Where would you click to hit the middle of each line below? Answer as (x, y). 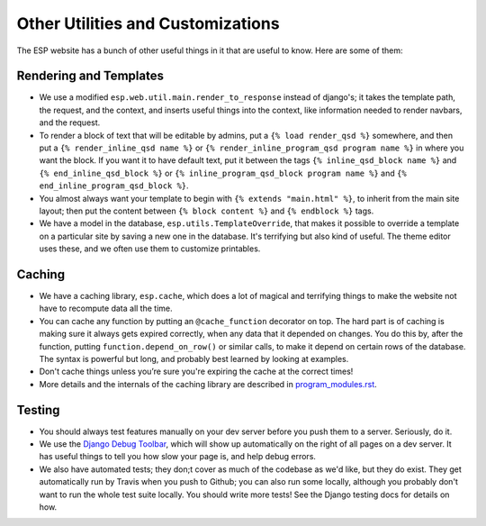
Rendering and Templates (90, 76)
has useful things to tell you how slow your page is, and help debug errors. (178, 457)
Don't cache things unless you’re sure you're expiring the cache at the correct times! (196, 372)
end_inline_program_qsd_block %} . (114, 186)
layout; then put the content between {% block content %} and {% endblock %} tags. (207, 211)
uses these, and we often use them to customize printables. (150, 249)
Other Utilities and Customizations (148, 23)
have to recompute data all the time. (106, 308)
